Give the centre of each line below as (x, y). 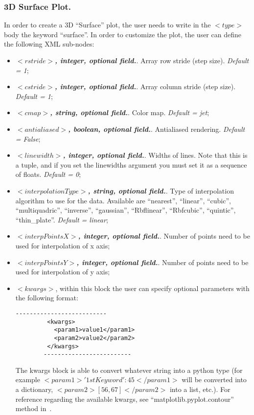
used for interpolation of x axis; (63, 245)
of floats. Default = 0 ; (48, 174)
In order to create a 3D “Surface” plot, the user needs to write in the (107, 25)
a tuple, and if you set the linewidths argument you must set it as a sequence (131, 164)
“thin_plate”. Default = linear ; (62, 219)
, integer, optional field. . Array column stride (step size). (145, 86)
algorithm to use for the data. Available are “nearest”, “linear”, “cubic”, (123, 200)
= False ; (28, 138)
